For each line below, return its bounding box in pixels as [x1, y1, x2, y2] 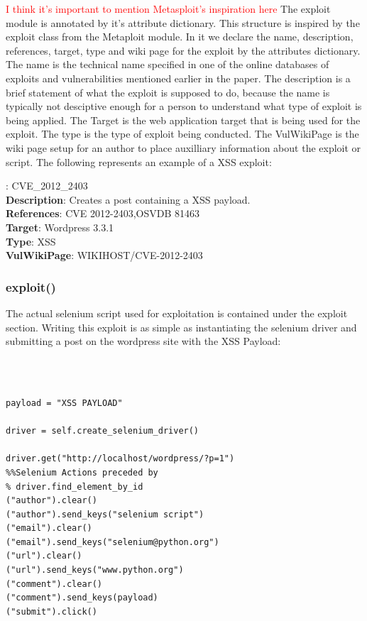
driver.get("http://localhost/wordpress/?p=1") [6, 454, 235, 464]
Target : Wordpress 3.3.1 [6, 219, 114, 234]
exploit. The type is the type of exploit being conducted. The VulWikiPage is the [6, 126, 359, 141]
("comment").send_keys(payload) [6, 593, 158, 603]
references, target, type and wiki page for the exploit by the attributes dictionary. [6, 43, 361, 57]
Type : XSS [6, 233, 56, 248]
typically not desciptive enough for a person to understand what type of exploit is [6, 99, 362, 114]
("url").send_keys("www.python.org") [6, 565, 184, 576]
